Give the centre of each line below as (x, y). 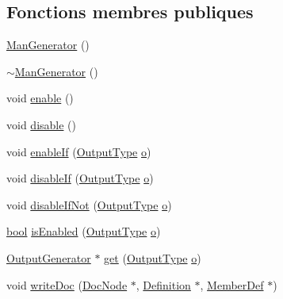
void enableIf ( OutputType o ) (79, 151)
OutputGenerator (49, 257)
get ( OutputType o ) (153, 257)
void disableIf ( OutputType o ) (80, 178)
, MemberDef (232, 284)
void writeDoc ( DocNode (67, 284)
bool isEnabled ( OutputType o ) (84, 231)
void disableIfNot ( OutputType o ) (89, 204)
